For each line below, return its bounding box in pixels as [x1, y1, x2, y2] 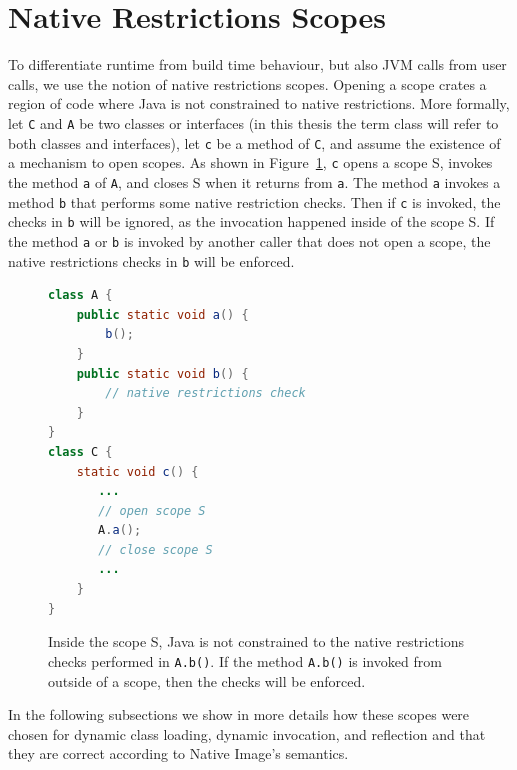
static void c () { [76, 464, 199, 479]
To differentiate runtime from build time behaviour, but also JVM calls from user [8, 54, 507, 75]
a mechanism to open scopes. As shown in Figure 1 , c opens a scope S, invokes [8, 152, 493, 173]
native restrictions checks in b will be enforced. [8, 250, 295, 271]
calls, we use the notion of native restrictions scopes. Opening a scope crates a [8, 73, 487, 94]
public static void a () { [76, 307, 249, 322]
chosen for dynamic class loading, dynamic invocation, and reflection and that [8, 723, 486, 744]
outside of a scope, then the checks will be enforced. [48, 670, 366, 691]
